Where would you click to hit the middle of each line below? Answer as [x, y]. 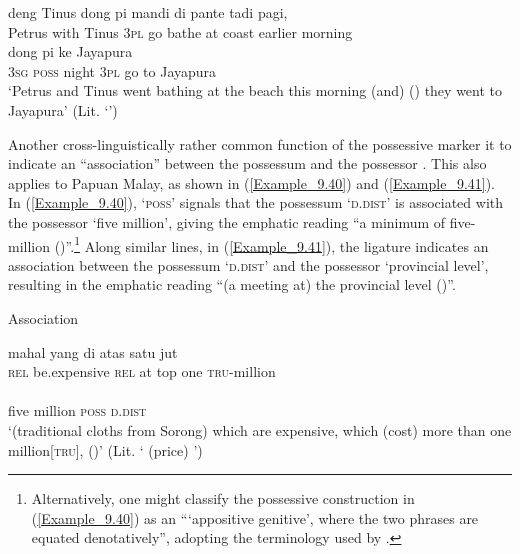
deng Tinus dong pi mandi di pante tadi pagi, [148, 12]
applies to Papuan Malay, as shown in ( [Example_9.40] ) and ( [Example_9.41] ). [252, 182]
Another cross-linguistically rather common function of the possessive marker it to [260, 143]
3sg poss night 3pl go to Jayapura [112, 70]
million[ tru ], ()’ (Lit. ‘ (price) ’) [105, 449]
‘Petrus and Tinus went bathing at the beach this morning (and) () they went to [255, 90]
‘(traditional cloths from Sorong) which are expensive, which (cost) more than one [260, 429]
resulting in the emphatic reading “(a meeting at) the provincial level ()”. [232, 284]
